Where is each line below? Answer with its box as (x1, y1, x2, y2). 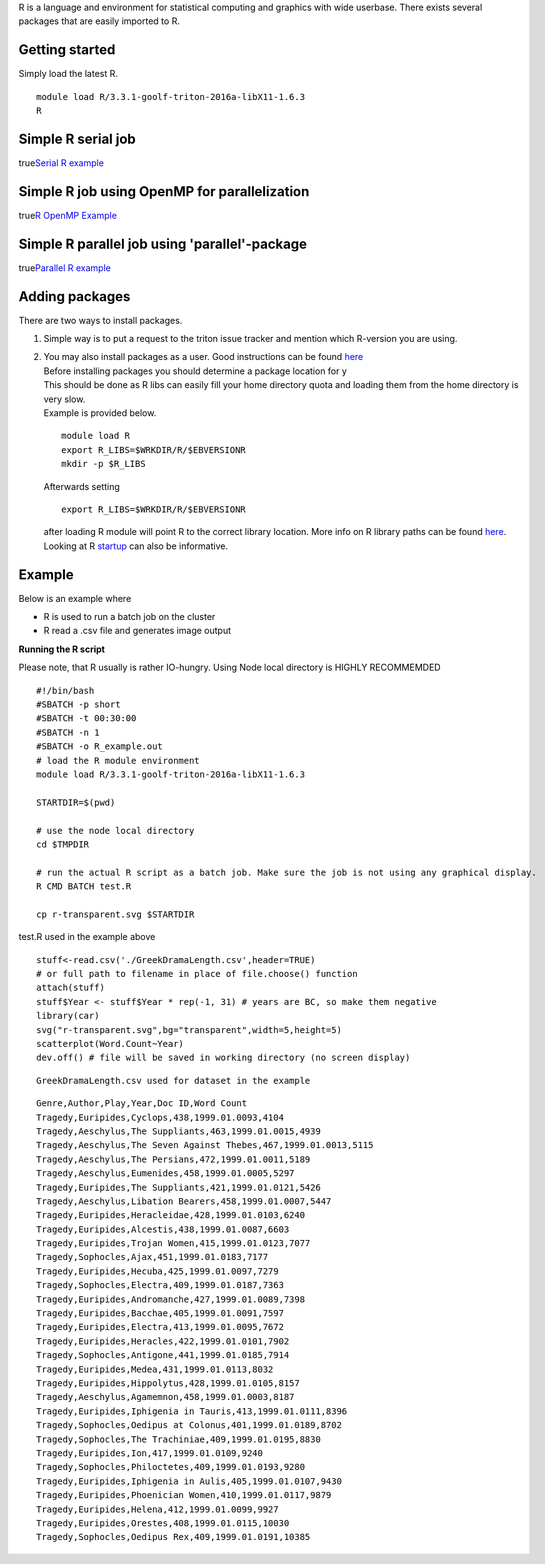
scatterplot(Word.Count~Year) (36, 1038, 185, 1050)
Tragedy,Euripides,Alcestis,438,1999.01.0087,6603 (36, 1223, 290, 1235)
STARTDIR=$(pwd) (36, 796, 116, 808)
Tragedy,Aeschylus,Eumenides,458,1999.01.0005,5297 (36, 1168, 295, 1179)
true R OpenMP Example (18, 209, 117, 221)
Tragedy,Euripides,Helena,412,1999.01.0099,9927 (36, 1503, 279, 1515)
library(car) (36, 1010, 100, 1022)
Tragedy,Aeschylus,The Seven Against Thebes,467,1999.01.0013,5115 (36, 1140, 374, 1151)
